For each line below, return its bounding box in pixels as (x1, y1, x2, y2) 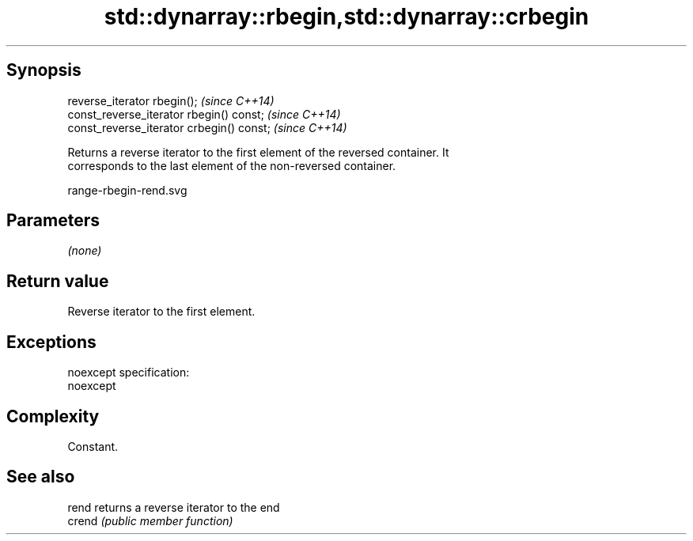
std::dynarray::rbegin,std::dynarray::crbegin (104, 3, 589, 30)
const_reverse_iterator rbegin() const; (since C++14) (67, 107, 341, 121)
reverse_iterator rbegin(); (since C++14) (67, 93, 275, 108)
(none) (67, 244, 102, 258)
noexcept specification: (67, 365, 190, 380)
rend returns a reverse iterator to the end (67, 500, 280, 514)
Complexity (6, 406, 100, 426)
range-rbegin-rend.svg (67, 183, 187, 197)
